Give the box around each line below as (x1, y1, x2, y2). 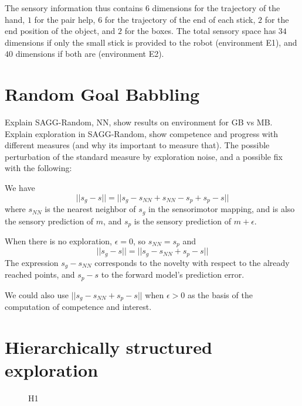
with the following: (5, 162, 72, 174)
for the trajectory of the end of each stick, (104, 13, 256, 25)
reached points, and (5, 268, 75, 281)
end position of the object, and (5, 25, 116, 37)
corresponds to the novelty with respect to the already (94, 256, 290, 268)
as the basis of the (187, 288, 253, 301)
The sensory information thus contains (5, 2, 143, 13)
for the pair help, (34, 13, 96, 25)
